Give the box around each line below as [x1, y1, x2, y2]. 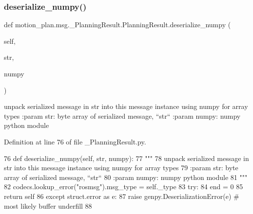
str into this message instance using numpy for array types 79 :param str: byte [4, 162, 238, 173]
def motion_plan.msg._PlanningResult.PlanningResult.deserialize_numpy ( [4, 19, 231, 30]
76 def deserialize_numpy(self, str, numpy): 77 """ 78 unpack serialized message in [4, 153, 249, 163]
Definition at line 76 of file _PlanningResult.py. [4, 136, 146, 146]
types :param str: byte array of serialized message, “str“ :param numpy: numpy [4, 110, 241, 121]
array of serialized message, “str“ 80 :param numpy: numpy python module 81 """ [4, 172, 248, 182]
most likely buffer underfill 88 [4, 200, 92, 211]
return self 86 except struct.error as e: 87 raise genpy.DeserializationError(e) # [4, 191, 239, 201]
